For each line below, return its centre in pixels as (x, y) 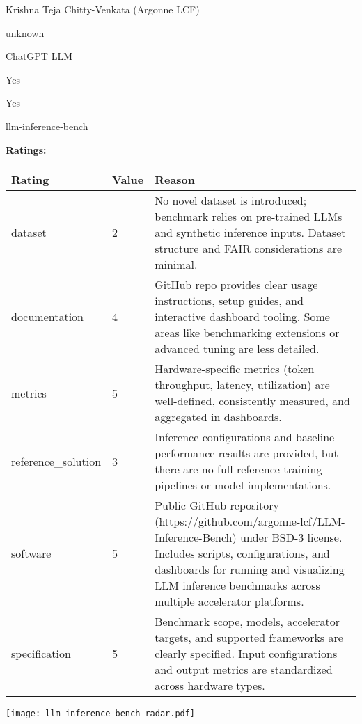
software (31, 553)
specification (41, 654)
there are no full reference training (238, 469)
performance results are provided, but (246, 453)
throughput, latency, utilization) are (242, 385)
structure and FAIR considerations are (249, 249)
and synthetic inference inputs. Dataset (250, 233)
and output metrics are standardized (244, 670)
